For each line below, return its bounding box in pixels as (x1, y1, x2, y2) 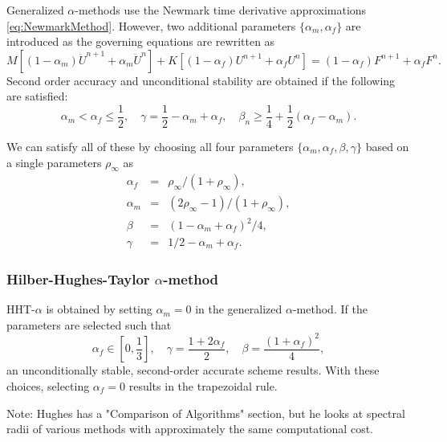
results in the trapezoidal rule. (128, 378, 278, 395)
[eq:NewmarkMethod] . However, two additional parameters (6, 17, 296, 34)
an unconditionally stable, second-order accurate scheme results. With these (6, 362, 380, 379)
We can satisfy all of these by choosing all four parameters (6, 138, 294, 155)
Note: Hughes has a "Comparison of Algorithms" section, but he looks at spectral (6, 404, 405, 421)
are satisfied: (6, 88, 68, 104)
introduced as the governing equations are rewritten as (6, 33, 275, 50)
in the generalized (195, 301, 282, 317)
